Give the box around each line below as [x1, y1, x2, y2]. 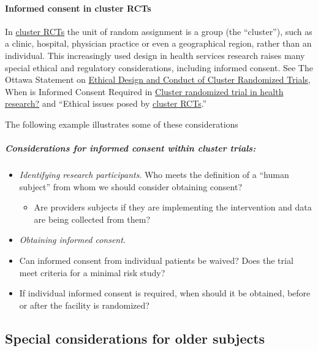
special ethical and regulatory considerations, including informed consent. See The [5, 61, 313, 74]
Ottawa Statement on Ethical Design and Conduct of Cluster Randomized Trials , [5, 73, 311, 86]
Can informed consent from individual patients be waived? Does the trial [19, 254, 293, 267]
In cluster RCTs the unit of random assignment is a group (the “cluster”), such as [5, 25, 312, 37]
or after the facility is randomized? [19, 298, 150, 311]
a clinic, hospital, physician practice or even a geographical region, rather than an [5, 37, 312, 50]
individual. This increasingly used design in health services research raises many [5, 48, 305, 61]
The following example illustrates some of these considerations [5, 117, 238, 130]
